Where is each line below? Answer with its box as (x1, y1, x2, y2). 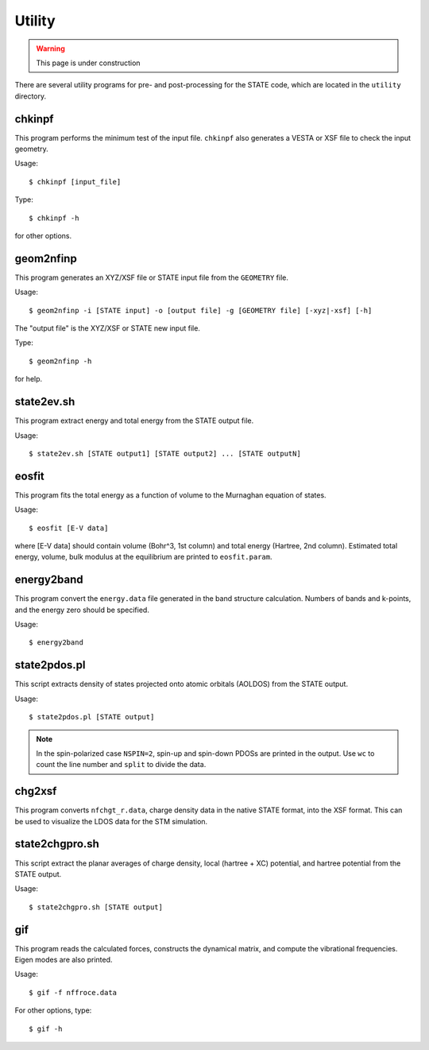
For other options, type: (14, 1005, 92, 1015)
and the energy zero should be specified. (14, 605, 150, 614)
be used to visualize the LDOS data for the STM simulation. (14, 816, 208, 826)
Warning (36, 44, 65, 53)
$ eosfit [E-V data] (29, 523, 109, 533)
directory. (14, 91, 47, 101)
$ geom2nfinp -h (29, 356, 92, 366)
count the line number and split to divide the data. (36, 760, 207, 769)
